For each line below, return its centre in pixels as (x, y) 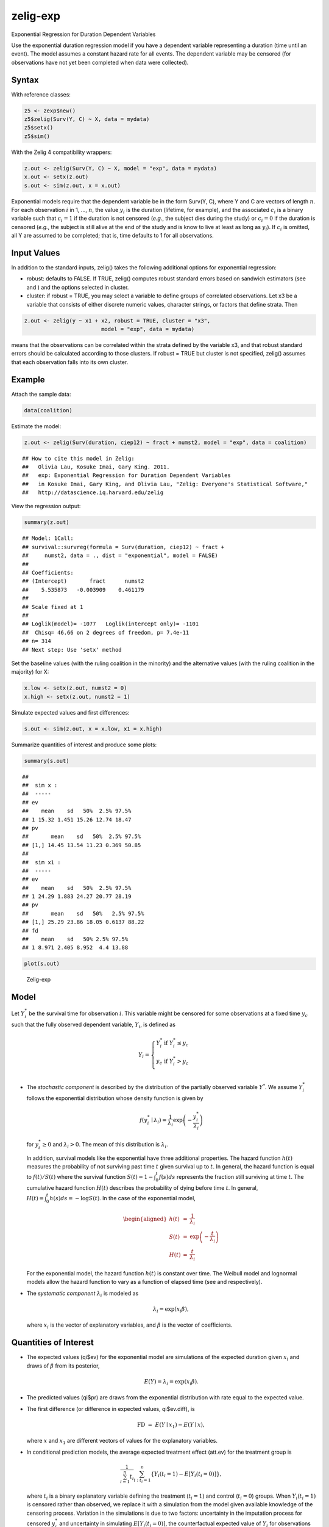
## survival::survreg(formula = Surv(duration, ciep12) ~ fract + (123, 547)
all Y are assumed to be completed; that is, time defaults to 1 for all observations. (113, 236)
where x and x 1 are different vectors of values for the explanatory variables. (122, 1441)
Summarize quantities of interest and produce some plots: (84, 745)
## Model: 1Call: (48, 538)
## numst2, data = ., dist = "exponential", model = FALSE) (120, 556)
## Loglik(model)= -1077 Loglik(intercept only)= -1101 (111, 624)
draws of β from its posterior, (63, 1366)
